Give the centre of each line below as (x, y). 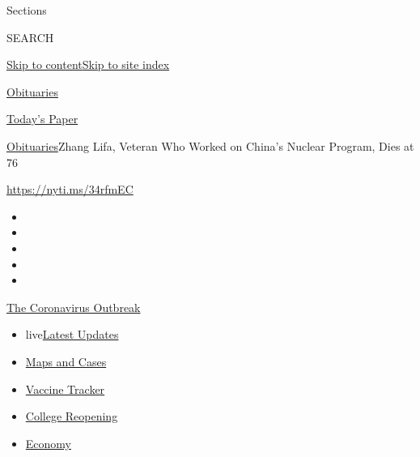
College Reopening (72, 416)
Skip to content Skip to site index (88, 64)
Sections (27, 10)
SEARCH (30, 37)
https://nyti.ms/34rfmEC (70, 189)
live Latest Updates (72, 334)
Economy (48, 443)
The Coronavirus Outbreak (74, 307)
